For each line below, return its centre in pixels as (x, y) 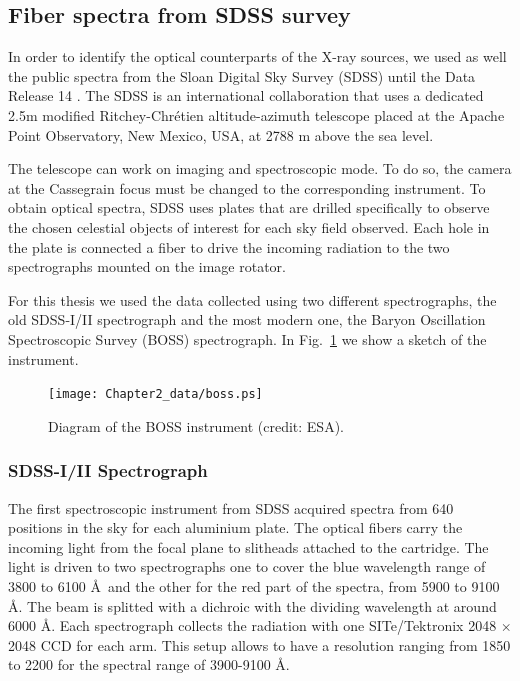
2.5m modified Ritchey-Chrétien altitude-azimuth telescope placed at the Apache (256, 114)
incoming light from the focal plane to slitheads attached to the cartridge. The (248, 546)
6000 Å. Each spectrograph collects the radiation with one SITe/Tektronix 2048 (252, 625)
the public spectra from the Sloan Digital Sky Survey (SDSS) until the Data (242, 75)
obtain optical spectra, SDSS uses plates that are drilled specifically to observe (249, 207)
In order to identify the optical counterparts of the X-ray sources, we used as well (257, 56)
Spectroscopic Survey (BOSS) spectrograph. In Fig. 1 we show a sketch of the (247, 338)
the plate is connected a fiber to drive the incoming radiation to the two (229, 246)
